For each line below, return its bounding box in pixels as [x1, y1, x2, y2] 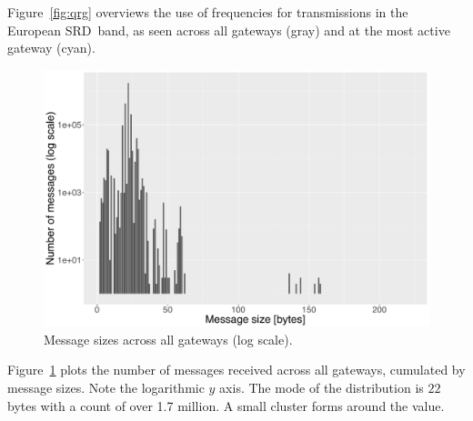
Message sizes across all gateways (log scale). [44, 329, 293, 348]
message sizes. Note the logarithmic [7, 377, 205, 396]
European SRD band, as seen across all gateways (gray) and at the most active [7, 20, 450, 39]
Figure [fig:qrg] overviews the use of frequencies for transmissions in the [7, 3, 408, 21]
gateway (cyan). [7, 38, 96, 57]
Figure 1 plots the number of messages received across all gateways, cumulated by [7, 360, 466, 379]
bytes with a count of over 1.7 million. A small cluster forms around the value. [7, 396, 445, 415]
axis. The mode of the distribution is [219, 377, 424, 396]
